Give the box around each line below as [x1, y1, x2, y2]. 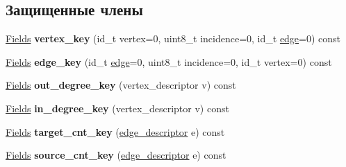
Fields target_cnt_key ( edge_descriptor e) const [6, 124, 225, 139]
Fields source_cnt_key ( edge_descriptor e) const [6, 148, 226, 162]
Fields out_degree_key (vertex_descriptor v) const [6, 78, 236, 92]
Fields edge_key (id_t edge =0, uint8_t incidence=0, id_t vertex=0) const [6, 54, 332, 69]
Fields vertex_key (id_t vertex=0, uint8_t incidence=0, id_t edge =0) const [6, 31, 341, 46]
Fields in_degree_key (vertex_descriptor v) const [6, 100, 229, 115]
